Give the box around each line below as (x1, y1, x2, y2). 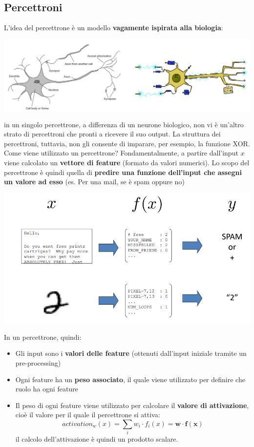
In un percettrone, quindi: (4, 331, 82, 342)
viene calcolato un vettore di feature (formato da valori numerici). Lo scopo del (4, 157, 250, 167)
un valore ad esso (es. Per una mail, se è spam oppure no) (4, 176, 185, 187)
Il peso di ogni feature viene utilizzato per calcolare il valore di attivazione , (15, 400, 249, 410)
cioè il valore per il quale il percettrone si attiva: (15, 409, 160, 420)
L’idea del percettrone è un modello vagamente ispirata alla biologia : (4, 22, 223, 33)
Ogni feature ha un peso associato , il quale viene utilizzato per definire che (15, 374, 245, 384)
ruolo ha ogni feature (15, 384, 78, 394)
